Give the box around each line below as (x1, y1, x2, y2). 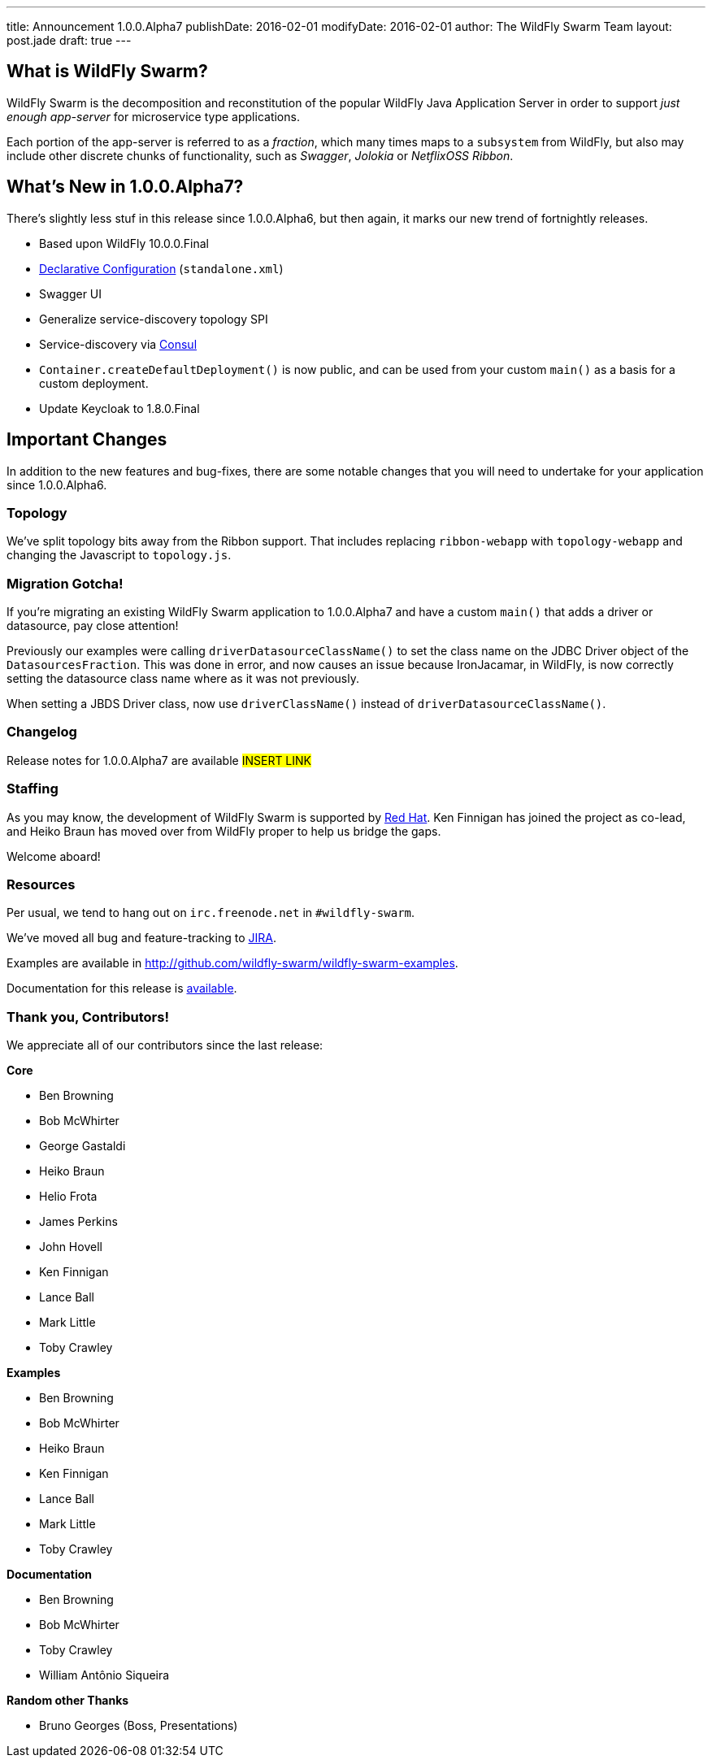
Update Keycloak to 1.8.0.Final (39, 401, 200, 415)
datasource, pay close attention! (7, 619, 179, 633)
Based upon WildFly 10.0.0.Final (39, 236, 209, 250)
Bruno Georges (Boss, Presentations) (39, 1718, 238, 1733)
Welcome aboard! (7, 849, 101, 863)
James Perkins (39, 1214, 118, 1229)
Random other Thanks (7, 1693, 129, 1708)
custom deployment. (39, 376, 149, 390)
